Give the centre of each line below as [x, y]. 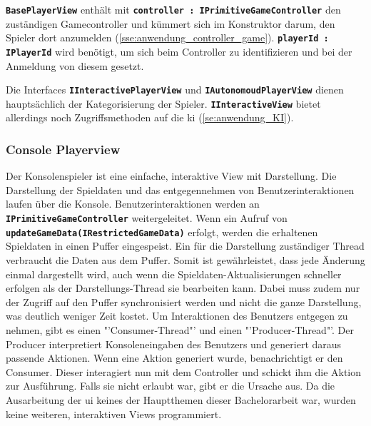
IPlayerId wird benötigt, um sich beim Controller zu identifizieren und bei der [179, 51]
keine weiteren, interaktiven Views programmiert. [114, 414]
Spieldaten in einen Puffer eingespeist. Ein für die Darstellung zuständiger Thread [185, 246]
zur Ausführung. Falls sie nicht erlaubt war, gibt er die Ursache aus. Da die [171, 386]
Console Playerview [63, 149]
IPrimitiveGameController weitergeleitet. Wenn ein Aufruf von [147, 218]
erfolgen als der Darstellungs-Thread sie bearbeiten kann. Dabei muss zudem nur [183, 288]
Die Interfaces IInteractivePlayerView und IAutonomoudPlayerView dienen [175, 90]
